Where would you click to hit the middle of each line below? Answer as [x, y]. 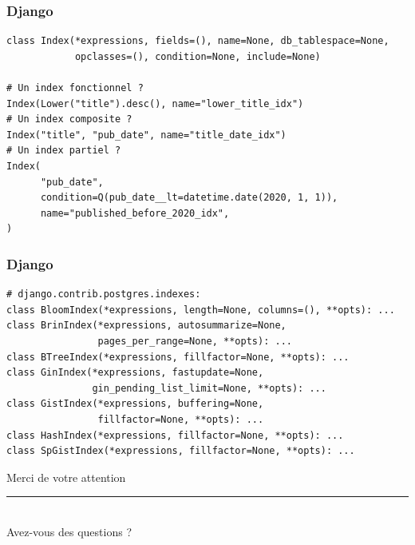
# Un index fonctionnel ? [75, 88]
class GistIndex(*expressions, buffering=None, [135, 404]
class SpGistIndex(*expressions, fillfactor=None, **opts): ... [181, 451]
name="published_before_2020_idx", [135, 213]
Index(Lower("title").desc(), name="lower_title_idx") [155, 103]
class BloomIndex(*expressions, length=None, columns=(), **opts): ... [201, 310]
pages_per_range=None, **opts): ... [195, 341]
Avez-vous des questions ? [69, 531]
